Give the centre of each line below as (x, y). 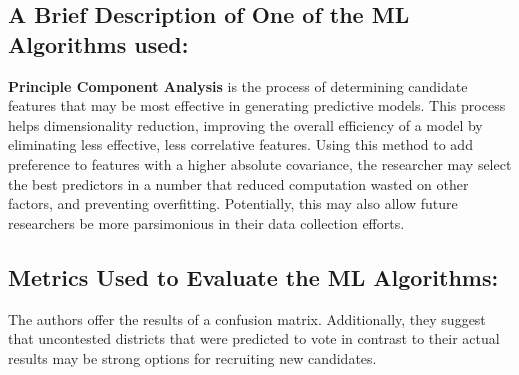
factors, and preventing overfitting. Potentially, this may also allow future (233, 203)
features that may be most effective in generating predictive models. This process (257, 105)
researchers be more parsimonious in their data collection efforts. (206, 222)
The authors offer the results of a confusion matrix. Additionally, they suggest (247, 318)
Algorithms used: (98, 43)
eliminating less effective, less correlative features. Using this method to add (240, 144)
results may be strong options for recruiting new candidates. (192, 357)
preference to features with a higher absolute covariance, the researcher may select (260, 163)
